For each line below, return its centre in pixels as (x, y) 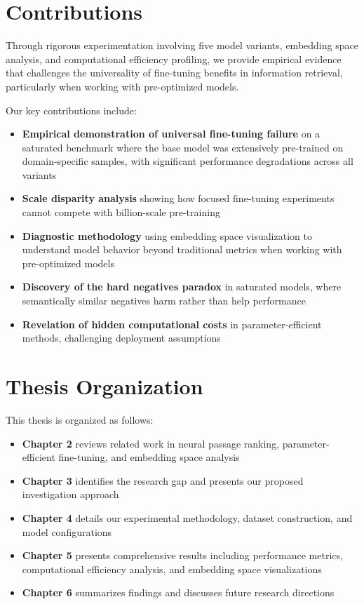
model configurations (67, 531)
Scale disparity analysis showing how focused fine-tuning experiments (178, 198)
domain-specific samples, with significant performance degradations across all (188, 161)
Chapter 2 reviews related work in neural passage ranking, (151, 443)
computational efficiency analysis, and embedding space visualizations (172, 569)
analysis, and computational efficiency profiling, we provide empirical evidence (174, 59)
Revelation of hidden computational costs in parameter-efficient (172, 324)
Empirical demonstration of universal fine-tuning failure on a (171, 134)
